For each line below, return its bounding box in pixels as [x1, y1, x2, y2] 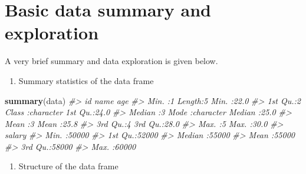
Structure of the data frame [18, 160, 119, 172]
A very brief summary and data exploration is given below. [5, 55, 218, 67]
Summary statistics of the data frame [18, 74, 154, 86]
